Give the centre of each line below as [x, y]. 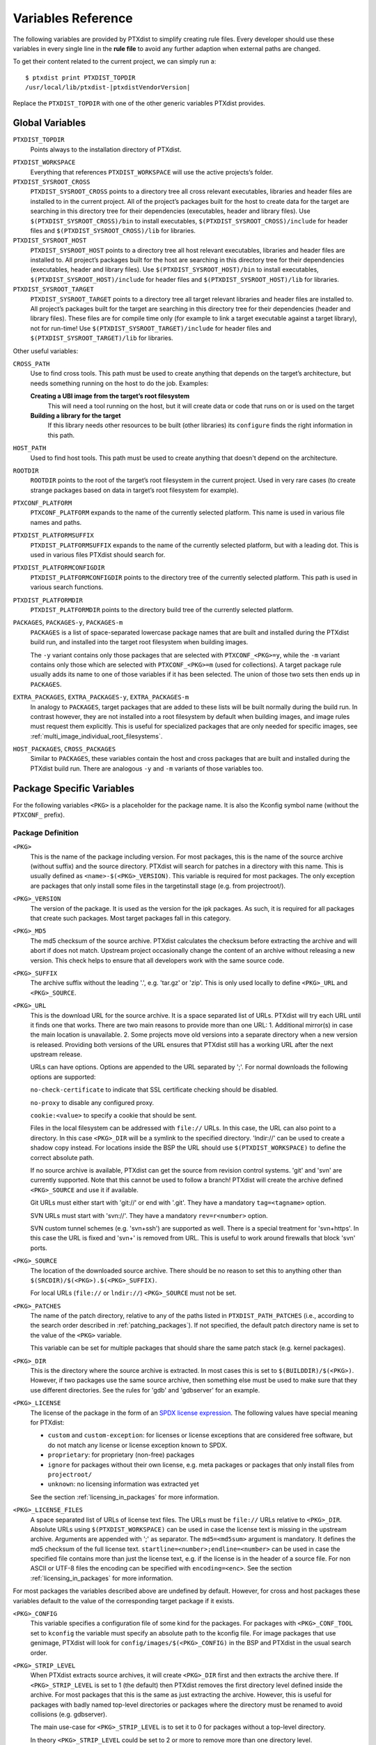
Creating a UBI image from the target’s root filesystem [110, 396]
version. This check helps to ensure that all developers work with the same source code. [157, 960]
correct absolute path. [62, 1157]
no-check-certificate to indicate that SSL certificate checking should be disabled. [154, 1090]
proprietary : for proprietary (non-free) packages [121, 1455]
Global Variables [49, 123]
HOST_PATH [30, 448]
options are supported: [63, 1077]
